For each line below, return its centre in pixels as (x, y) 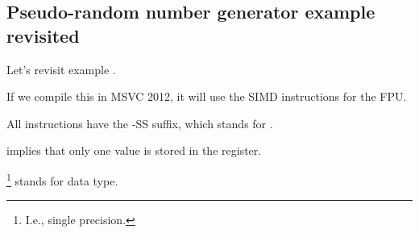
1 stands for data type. (62, 179)
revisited (43, 35)
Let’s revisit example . (61, 69)
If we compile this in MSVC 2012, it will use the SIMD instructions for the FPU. (207, 96)
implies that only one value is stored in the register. (134, 150)
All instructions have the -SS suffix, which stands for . (140, 123)
